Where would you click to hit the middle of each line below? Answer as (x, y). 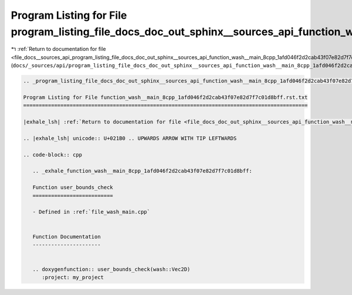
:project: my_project (73, 277)
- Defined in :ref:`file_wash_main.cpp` (92, 212)
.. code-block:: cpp (53, 155)
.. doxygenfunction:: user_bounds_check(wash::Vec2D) (111, 270)
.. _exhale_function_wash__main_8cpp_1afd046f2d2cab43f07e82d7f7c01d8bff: (142, 171)
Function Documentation (67, 236)
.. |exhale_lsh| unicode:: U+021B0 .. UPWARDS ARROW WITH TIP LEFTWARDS (130, 138)
